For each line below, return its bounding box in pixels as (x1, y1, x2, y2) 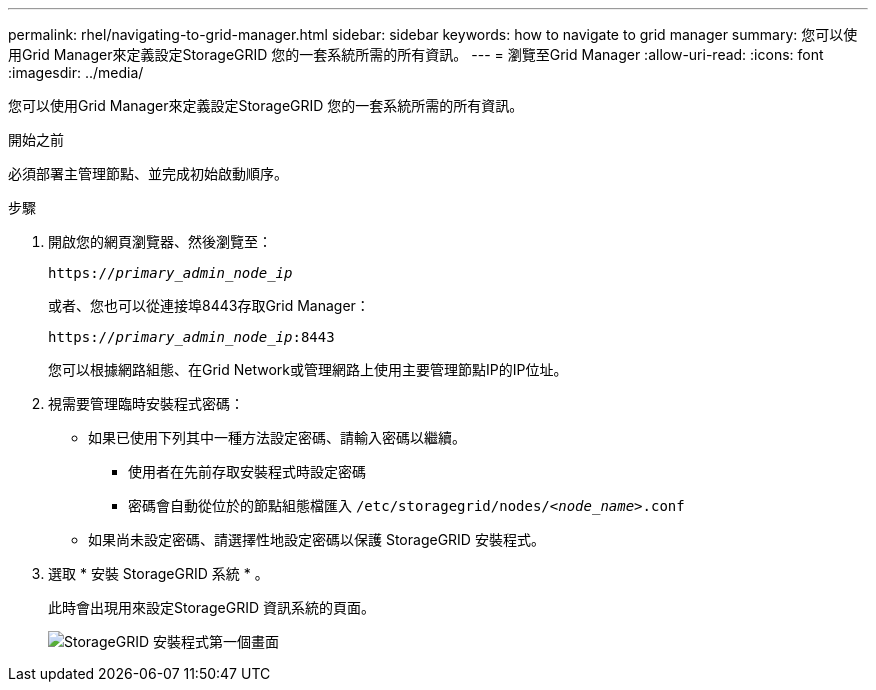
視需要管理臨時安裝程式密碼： (48, 395, 244, 412)
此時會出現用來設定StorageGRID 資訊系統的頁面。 (48, 599, 375, 616)
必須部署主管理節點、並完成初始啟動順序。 (8, 165, 288, 182)
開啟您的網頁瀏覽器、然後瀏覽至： (48, 233, 272, 250)
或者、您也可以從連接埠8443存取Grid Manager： (48, 297, 370, 314)
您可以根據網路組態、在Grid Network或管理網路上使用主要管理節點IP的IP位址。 (48, 361, 568, 378)
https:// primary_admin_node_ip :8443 (48, 329, 335, 345)
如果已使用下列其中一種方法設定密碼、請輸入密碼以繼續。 (88, 429, 466, 446)
